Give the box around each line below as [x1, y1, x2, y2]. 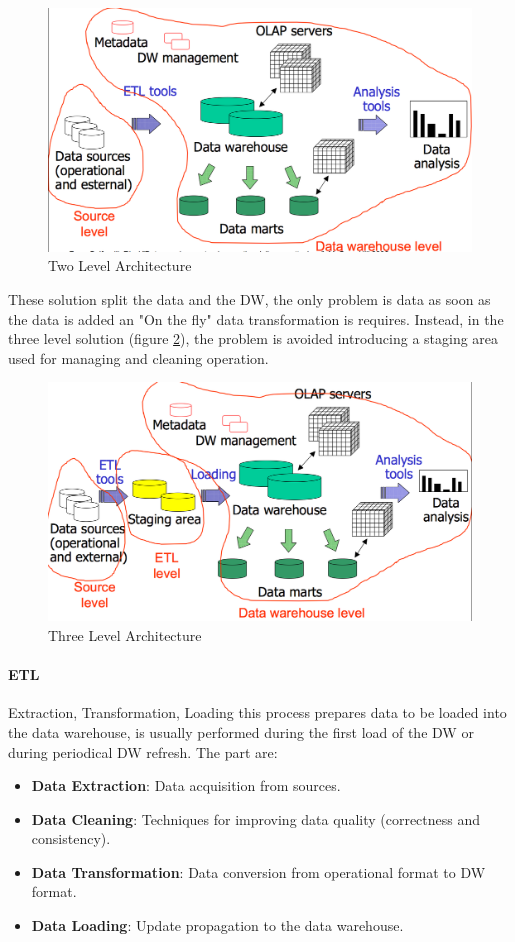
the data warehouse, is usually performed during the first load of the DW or [8, 721, 474, 742]
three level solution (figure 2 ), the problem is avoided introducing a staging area [8, 328, 499, 349]
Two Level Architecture [48, 255, 192, 276]
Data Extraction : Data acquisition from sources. [31, 775, 341, 796]
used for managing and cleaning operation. [8, 347, 269, 368]
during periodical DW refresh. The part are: [8, 741, 278, 762]
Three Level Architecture [48, 624, 202, 645]
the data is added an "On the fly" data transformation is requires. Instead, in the [8, 308, 504, 329]
